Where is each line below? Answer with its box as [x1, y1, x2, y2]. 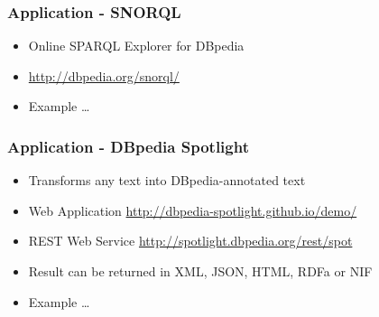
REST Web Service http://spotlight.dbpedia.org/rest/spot [28, 231, 353, 250]
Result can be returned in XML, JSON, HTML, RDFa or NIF [28, 262, 373, 280]
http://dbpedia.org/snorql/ [28, 66, 180, 85]
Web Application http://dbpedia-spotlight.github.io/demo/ [28, 200, 357, 219]
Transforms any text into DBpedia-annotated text [28, 171, 306, 190]
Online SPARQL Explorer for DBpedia [28, 36, 245, 55]
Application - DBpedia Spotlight [7, 135, 249, 157]
